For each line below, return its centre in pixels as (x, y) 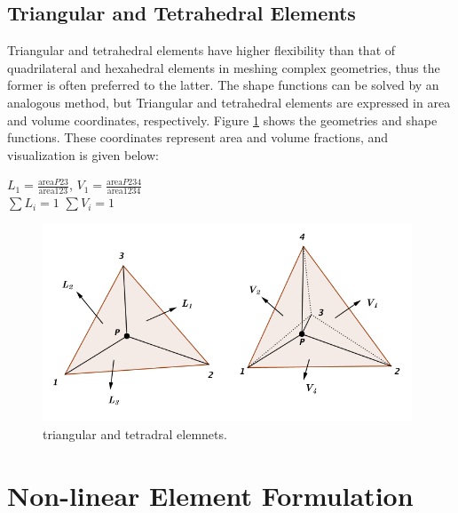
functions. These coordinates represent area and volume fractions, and (198, 137)
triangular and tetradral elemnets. (135, 433)
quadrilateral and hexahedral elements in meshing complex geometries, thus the (224, 67)
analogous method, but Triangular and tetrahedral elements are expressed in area (229, 102)
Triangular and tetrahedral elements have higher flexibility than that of (201, 50)
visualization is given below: (83, 154)
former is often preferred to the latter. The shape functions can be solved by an (223, 85)
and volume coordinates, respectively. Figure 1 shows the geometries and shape (222, 120)
